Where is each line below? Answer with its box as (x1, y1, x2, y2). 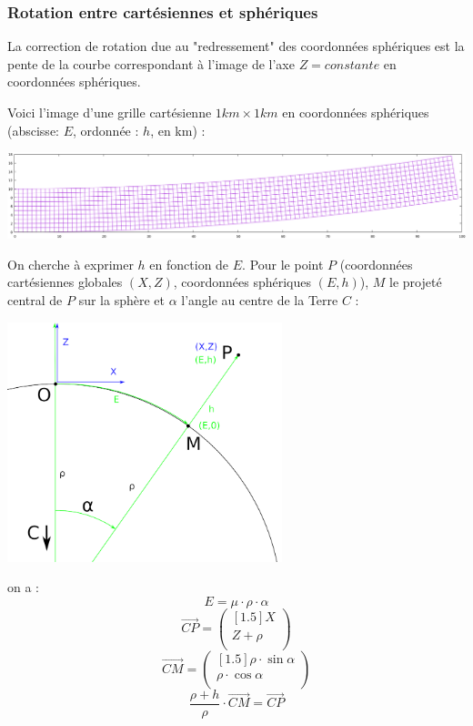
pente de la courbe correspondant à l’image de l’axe (7, 54, 295, 73)
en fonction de (149, 254, 229, 273)
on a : (7, 578, 39, 597)
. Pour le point (242, 254, 324, 273)
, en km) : (150, 120, 206, 139)
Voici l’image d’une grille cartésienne (7, 103, 212, 121)
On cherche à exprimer (7, 254, 134, 273)
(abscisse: (7, 120, 59, 139)
